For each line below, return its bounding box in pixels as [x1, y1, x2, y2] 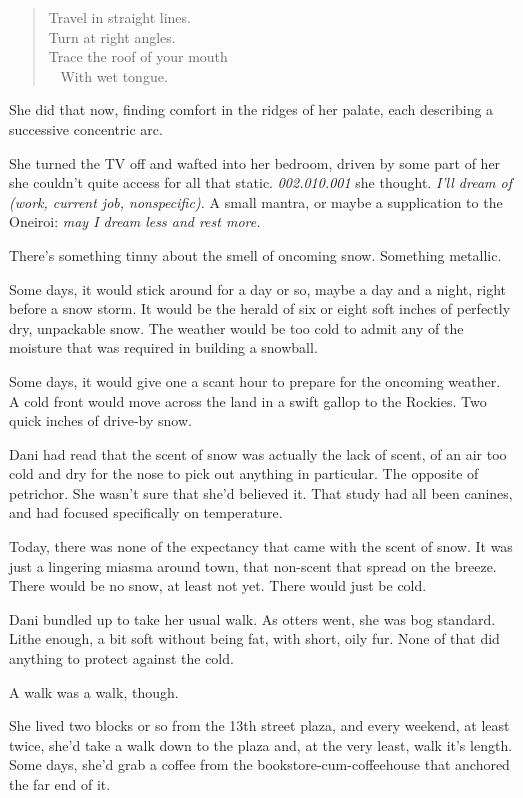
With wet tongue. [60, 65, 168, 86]
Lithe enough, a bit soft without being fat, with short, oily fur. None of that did [9, 628, 500, 649]
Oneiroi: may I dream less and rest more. [9, 211, 261, 232]
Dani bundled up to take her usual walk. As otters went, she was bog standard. [9, 608, 496, 629]
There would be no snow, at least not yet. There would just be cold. [9, 575, 427, 596]
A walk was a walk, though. [9, 681, 179, 702]
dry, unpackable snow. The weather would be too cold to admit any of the [9, 317, 464, 338]
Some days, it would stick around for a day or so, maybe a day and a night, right [9, 278, 507, 299]
